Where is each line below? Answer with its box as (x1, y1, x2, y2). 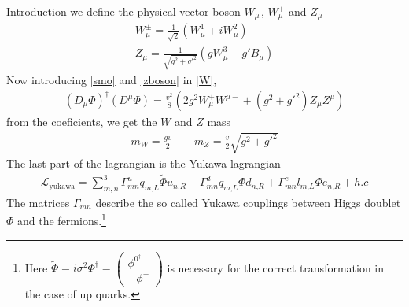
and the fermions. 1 (17, 210, 106, 229)
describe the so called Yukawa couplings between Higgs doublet (95, 194, 401, 210)
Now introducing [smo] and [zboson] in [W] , (6, 71, 217, 87)
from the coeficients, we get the (6, 113, 157, 130)
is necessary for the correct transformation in (167, 259, 385, 276)
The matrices (6, 194, 70, 210)
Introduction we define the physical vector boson (6, 3, 241, 19)
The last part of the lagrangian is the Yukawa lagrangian (6, 155, 281, 172)
